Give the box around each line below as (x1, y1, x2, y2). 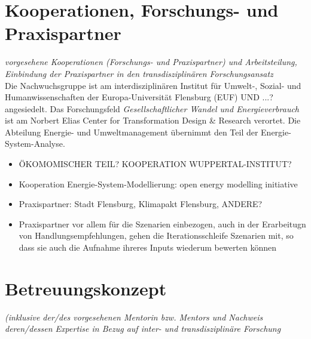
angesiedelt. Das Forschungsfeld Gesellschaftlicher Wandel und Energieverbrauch (5, 102, 299, 115)
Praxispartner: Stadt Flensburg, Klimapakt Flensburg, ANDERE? (19, 198, 263, 210)
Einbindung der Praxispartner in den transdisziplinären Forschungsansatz (5, 67, 273, 79)
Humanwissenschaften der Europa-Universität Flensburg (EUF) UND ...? (5, 91, 273, 103)
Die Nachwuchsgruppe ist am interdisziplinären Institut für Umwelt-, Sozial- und (5, 79, 301, 91)
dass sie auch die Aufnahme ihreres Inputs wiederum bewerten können (19, 241, 277, 254)
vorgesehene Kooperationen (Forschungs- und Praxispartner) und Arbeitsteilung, (5, 56, 297, 68)
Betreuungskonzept (5, 276, 167, 300)
